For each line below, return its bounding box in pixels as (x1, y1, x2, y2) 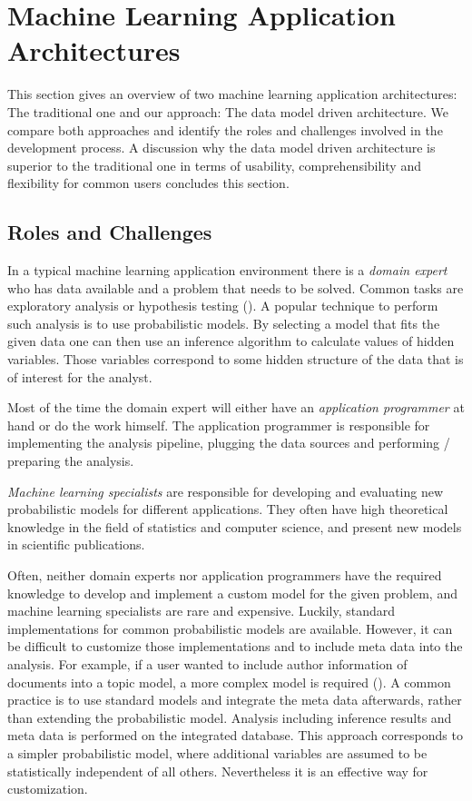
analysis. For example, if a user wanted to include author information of (7, 654, 408, 673)
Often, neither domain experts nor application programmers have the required (7, 565, 442, 584)
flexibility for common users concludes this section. (7, 173, 290, 193)
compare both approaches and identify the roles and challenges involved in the (7, 120, 443, 139)
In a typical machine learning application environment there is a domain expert (7, 261, 447, 280)
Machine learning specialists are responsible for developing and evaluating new (7, 481, 444, 500)
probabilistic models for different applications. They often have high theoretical (7, 499, 448, 519)
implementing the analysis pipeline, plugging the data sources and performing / (7, 433, 450, 452)
